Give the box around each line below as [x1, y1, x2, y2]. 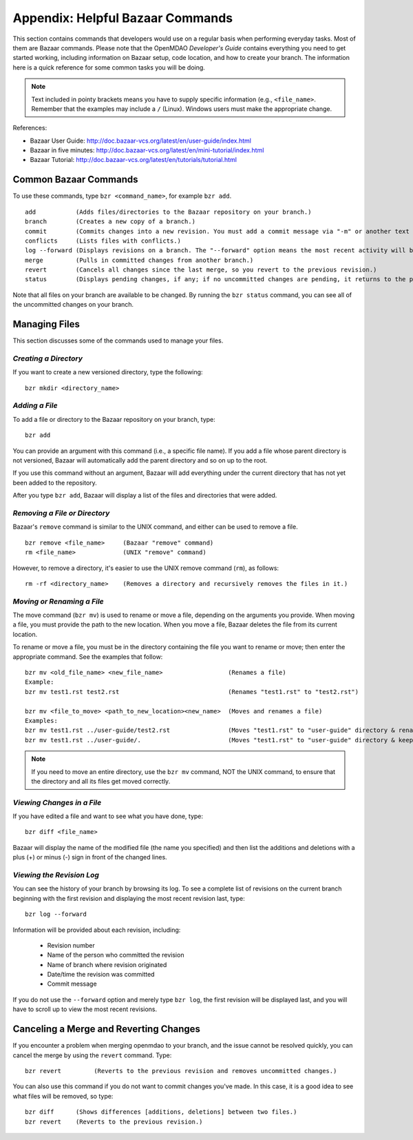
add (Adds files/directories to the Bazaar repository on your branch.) [25, 207, 312, 216]
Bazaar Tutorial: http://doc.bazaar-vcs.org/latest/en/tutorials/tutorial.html [30, 156, 237, 164]
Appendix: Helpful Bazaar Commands [12, 10, 233, 26]
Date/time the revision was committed [47, 970, 155, 979]
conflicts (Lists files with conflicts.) [25, 236, 182, 245]
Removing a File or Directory [12, 508, 110, 518]
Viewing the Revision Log [12, 870, 100, 879]
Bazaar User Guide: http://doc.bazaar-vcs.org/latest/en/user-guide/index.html [30, 136, 251, 145]
